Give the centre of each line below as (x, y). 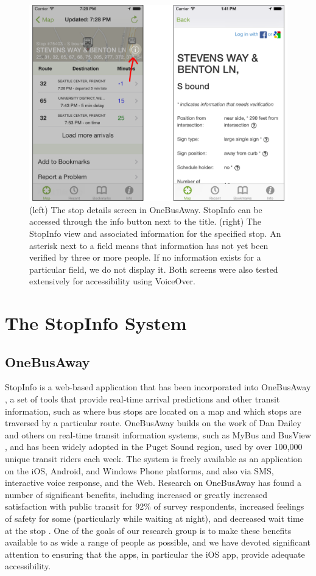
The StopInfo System (96, 323)
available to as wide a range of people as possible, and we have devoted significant (158, 542)
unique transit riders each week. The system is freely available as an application (154, 459)
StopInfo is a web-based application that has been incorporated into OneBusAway (158, 387)
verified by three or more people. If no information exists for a (145, 257)
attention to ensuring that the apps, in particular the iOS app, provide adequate (155, 554)
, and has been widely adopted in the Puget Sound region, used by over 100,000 (154, 447)
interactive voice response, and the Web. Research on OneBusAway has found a (153, 483)
